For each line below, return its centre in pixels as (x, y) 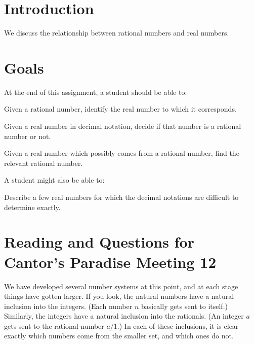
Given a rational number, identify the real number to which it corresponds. (120, 109)
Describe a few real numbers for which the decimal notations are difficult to (121, 197)
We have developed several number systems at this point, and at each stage (121, 286)
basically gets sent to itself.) (184, 306)
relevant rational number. (44, 163)
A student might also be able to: (54, 180)
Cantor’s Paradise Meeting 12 (110, 262)
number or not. (28, 136)
